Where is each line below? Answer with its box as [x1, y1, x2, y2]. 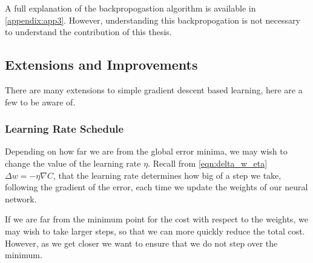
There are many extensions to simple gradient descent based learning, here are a [5, 83, 303, 96]
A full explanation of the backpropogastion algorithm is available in [5, 2, 256, 14]
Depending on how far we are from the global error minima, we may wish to [5, 145, 288, 158]
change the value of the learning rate [5, 156, 141, 169]
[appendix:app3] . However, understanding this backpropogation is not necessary [5, 13, 300, 26]
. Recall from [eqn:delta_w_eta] [148, 156, 268, 169]
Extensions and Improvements [5, 55, 198, 74]
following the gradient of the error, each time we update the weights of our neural [5, 181, 308, 193]
